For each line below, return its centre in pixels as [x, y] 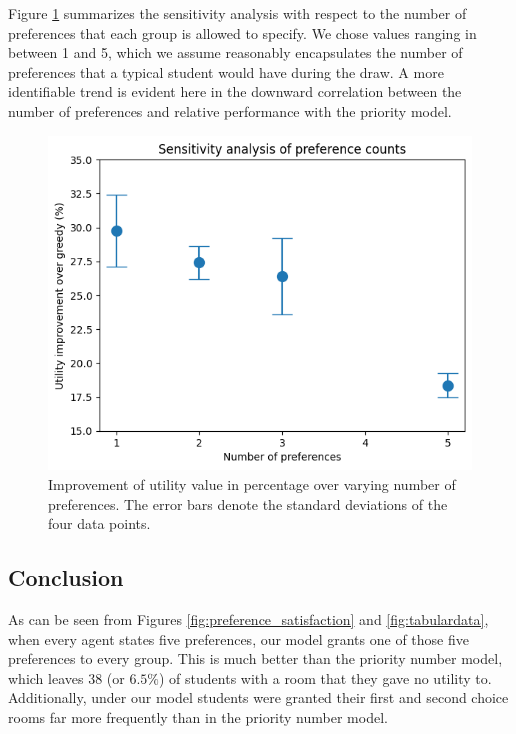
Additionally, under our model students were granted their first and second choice [258, 697]
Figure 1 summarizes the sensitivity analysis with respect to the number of [237, 13]
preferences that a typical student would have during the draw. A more [226, 71]
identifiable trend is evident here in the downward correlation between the [235, 91]
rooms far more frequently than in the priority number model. [198, 717]
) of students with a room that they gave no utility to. [325, 677]
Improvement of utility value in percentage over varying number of [252, 484]
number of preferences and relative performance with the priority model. [230, 110]
